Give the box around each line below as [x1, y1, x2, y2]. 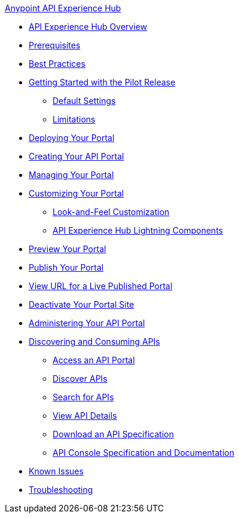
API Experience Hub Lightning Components [53, 225, 223, 235]
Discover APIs [53, 373, 108, 384]
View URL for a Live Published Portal [29, 281, 173, 291]
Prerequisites [29, 40, 81, 50]
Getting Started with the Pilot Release [29, 77, 176, 87]
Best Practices [29, 59, 85, 69]
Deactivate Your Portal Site [29, 299, 134, 309]
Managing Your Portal [29, 170, 114, 180]
